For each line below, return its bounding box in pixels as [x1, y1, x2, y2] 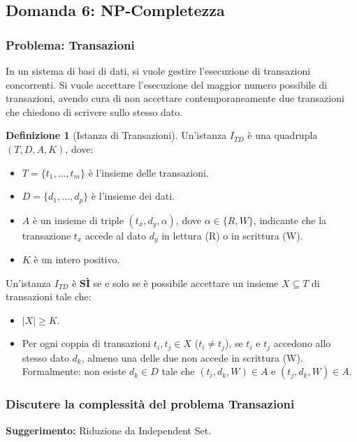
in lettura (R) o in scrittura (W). [161, 228, 303, 242]
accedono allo [273, 336, 331, 351]
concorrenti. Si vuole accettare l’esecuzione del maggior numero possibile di [6, 77, 328, 91]
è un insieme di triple [32, 212, 124, 227]
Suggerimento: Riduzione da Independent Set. [6, 422, 212, 437]
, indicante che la [253, 212, 327, 227]
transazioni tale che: [6, 289, 92, 304]
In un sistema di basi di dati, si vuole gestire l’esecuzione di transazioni [6, 64, 311, 78]
